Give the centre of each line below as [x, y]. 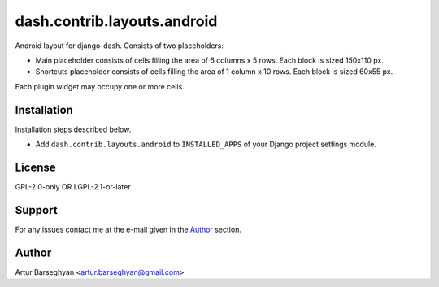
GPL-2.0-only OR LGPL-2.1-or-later [73, 186]
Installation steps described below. [73, 129]
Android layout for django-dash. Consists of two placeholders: [119, 46]
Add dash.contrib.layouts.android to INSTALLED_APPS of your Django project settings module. [206, 144]
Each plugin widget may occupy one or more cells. [100, 86]
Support [36, 210]
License [35, 167]
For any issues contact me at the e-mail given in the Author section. [128, 229]
